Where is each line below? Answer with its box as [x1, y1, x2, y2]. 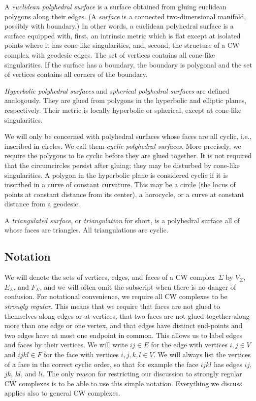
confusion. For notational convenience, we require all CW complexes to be [4, 291, 227, 301]
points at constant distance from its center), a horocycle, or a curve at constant [4, 189, 244, 199]
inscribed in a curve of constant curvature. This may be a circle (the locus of [4, 179, 236, 190]
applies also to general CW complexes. [4, 388, 121, 398]
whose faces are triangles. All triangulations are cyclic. [4, 225, 168, 235]
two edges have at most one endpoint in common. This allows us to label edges [4, 330, 242, 340]
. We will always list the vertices [153, 349, 251, 360]
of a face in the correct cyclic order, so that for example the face [4, 359, 198, 369]
